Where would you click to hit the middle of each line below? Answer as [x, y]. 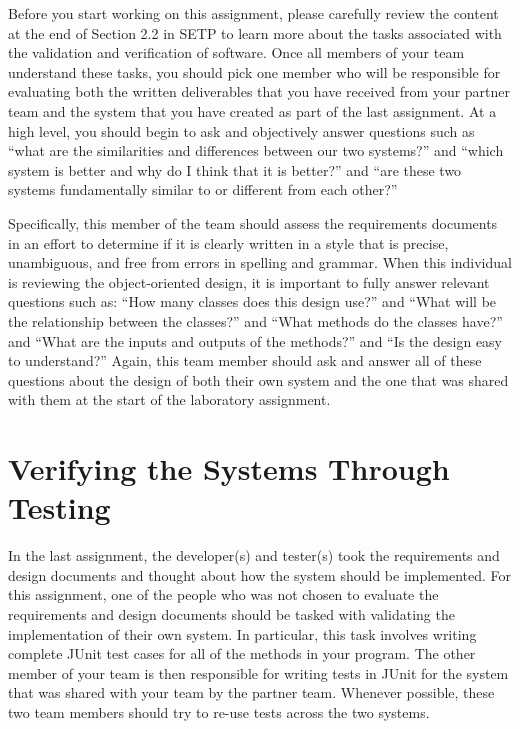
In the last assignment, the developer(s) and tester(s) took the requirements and [254, 555]
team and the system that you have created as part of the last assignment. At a [252, 110]
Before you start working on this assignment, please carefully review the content [253, 13]
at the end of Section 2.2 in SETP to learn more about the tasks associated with [255, 32]
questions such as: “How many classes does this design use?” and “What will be [252, 301]
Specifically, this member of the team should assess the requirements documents [253, 222]
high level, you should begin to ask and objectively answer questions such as [241, 130]
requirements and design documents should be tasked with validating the [231, 613]
